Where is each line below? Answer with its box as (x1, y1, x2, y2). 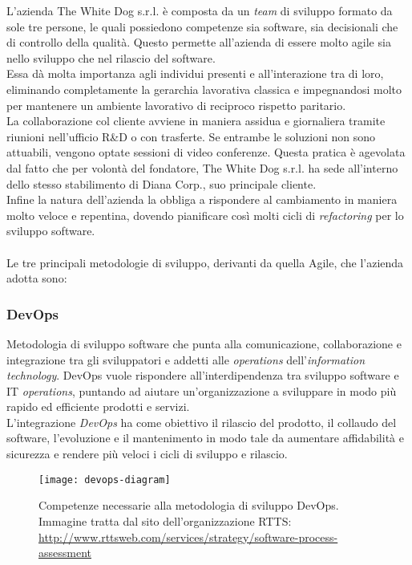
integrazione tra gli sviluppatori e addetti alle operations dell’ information (6, 351, 366, 368)
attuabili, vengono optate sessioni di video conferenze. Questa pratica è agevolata (6, 144, 406, 161)
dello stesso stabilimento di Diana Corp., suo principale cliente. (6, 175, 317, 192)
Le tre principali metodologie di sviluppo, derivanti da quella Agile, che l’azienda (6, 254, 404, 270)
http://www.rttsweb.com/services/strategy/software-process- (38, 528, 338, 545)
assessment (38, 544, 91, 561)
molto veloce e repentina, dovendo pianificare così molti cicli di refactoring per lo (6, 206, 404, 223)
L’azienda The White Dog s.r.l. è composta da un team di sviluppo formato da (6, 2, 393, 18)
